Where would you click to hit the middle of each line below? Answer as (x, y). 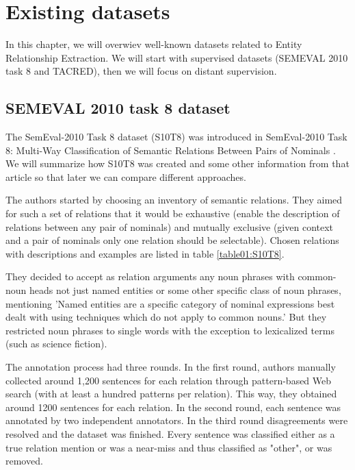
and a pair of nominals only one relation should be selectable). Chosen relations (172, 240)
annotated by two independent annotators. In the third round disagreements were (177, 420)
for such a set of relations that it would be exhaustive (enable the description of (173, 213)
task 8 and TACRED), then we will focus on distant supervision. (141, 71)
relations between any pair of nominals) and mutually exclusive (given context (170, 226)
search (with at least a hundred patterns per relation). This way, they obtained (171, 394)
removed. (24, 461)
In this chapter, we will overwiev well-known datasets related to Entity (154, 44)
